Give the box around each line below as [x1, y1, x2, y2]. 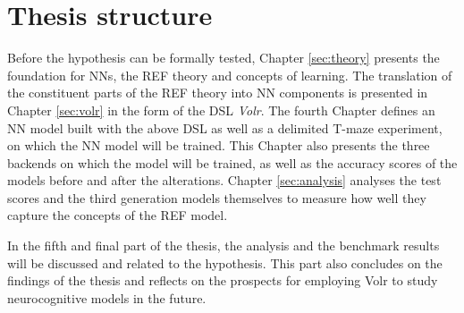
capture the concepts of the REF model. [7, 206, 228, 224]
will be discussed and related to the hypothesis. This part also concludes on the [7, 253, 443, 272]
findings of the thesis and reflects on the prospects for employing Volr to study [7, 271, 438, 290]
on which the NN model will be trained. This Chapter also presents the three [7, 136, 430, 155]
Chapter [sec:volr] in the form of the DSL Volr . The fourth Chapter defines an [7, 100, 435, 119]
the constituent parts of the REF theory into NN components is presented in [7, 83, 428, 102]
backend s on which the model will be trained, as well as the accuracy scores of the [7, 153, 458, 172]
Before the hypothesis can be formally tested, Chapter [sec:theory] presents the [7, 48, 440, 67]
